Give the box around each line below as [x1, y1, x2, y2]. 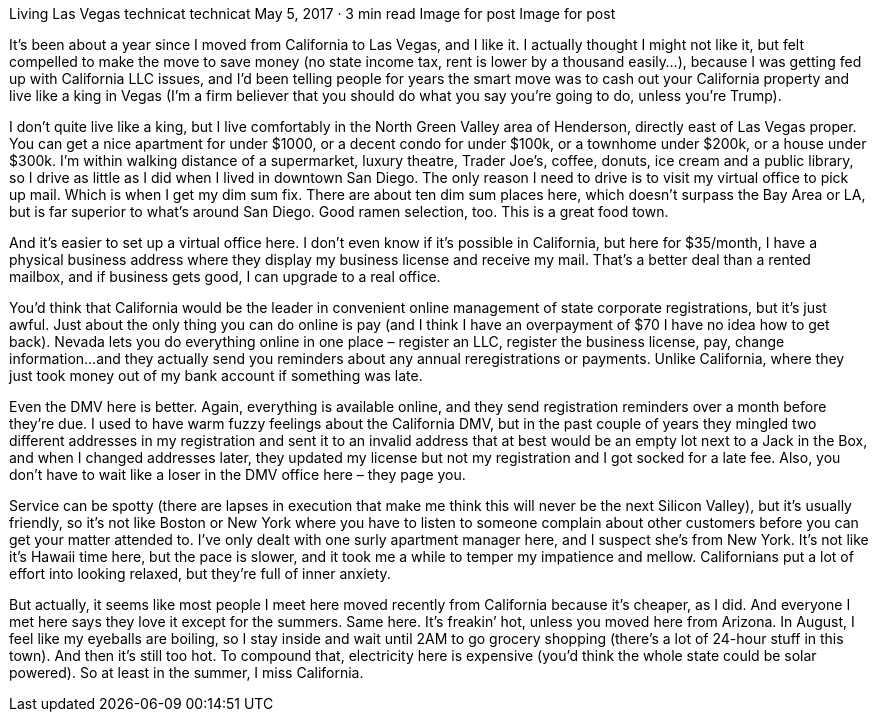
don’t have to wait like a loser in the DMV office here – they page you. [9, 466, 466, 483]
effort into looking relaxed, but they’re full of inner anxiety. [9, 565, 391, 582]
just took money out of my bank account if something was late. [9, 367, 423, 384]
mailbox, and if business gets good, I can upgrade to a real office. [9, 268, 441, 285]
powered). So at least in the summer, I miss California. [9, 664, 364, 681]
